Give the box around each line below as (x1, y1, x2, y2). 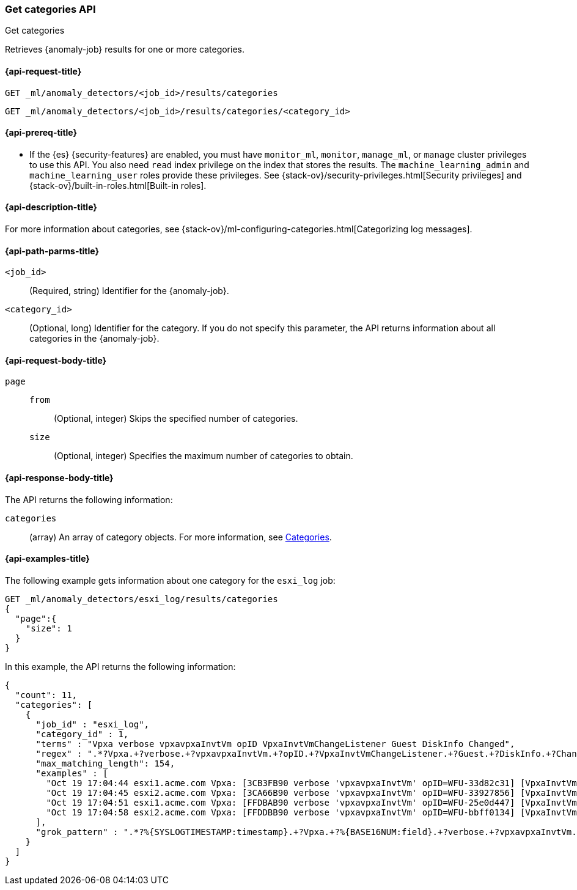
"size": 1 (25, 623, 72, 633)
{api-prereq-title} (5, 127, 78, 138)
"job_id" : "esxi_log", (35, 719, 150, 729)
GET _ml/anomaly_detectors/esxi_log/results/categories (5, 594, 278, 604)
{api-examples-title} (5, 553, 90, 564)
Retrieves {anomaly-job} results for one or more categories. (5, 44, 244, 55)
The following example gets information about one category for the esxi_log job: (5, 575, 336, 586)
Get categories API (5, 3, 96, 15)
